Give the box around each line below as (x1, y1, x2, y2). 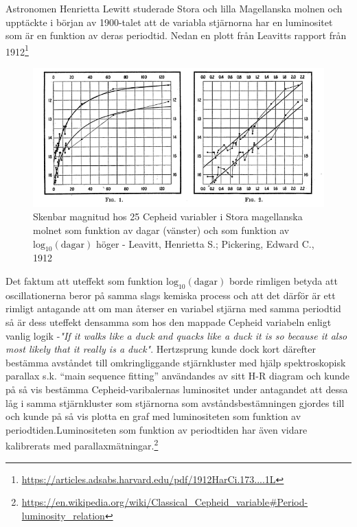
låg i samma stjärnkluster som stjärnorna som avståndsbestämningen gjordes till (5, 395, 345, 410)
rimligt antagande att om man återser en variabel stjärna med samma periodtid (5, 301, 341, 316)
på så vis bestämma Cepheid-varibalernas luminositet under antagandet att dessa (5, 382, 348, 396)
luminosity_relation (21, 508, 105, 522)
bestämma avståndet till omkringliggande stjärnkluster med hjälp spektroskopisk (5, 355, 346, 369)
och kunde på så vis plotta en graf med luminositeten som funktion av (5, 409, 301, 423)
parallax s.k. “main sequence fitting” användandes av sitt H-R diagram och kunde (5, 368, 350, 383)
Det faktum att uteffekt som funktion (5, 273, 163, 288)
